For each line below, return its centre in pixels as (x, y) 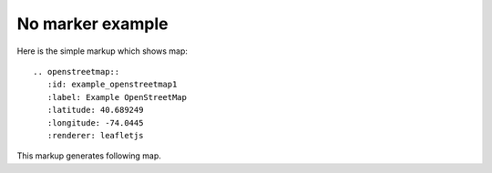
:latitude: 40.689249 (95, 110)
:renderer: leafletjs (95, 135)
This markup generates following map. (89, 156)
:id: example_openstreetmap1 (112, 85)
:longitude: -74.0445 (95, 122)
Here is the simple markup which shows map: (102, 51)
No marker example (92, 24)
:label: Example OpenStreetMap (117, 97)
